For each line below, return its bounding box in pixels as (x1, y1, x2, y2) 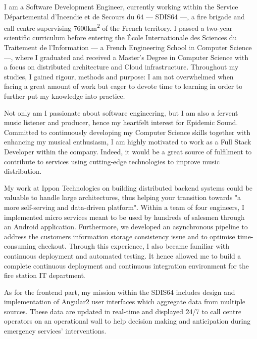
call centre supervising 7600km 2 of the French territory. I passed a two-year (4, 21, 233, 33)
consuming (4, 241, 36, 251)
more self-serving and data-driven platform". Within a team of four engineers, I (4, 202, 245, 212)
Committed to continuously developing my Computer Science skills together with (4, 127, 251, 137)
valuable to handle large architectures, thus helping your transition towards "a (4, 192, 241, 203)
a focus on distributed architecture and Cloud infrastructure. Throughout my (4, 62, 239, 72)
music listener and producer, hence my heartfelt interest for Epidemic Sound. (4, 117, 238, 128)
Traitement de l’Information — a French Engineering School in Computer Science (4, 42, 252, 53)
